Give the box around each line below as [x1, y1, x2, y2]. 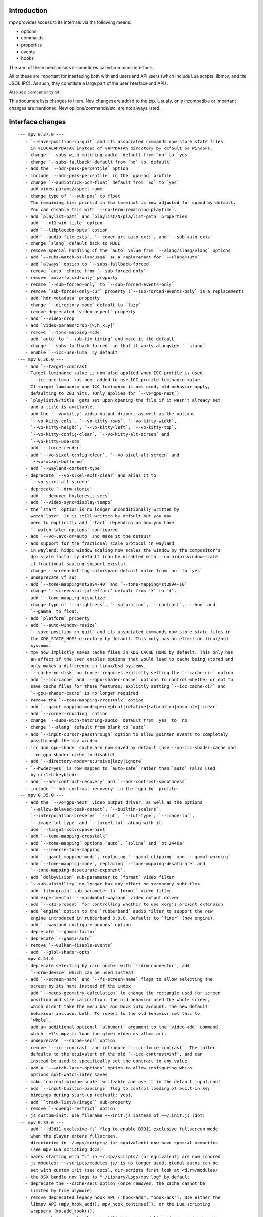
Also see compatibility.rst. [9, 89, 61, 95]
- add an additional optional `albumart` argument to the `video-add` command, [25, 1024, 221, 1030]
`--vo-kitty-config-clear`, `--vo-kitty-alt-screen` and [30, 431, 169, 437]
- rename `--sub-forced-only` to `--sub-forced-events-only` [25, 281, 175, 287]
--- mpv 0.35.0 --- [18, 793, 64, 798]
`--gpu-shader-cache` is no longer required [30, 690, 139, 696]
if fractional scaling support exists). [30, 561, 129, 567]
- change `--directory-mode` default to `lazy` [25, 302, 141, 308]
